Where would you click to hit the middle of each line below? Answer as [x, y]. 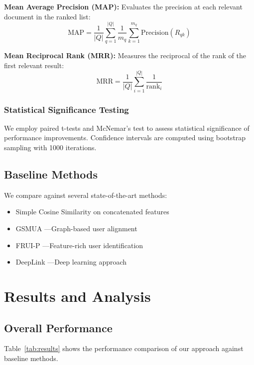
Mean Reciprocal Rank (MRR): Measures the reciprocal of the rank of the [125, 55]
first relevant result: [34, 65]
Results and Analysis [77, 296]
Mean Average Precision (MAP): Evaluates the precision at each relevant [123, 6]
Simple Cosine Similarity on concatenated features [92, 212]
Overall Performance [58, 327]
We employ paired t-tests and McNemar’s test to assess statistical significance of [127, 128]
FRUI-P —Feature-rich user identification [79, 245]
